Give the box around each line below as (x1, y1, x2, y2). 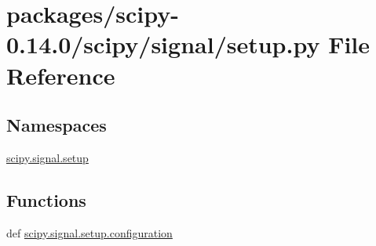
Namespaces (6, 113, 107, 137)
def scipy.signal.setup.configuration (6, 224, 173, 241)
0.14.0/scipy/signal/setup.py (6, 28, 320, 60)
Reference (6, 59, 115, 91)
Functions (6, 187, 86, 212)
